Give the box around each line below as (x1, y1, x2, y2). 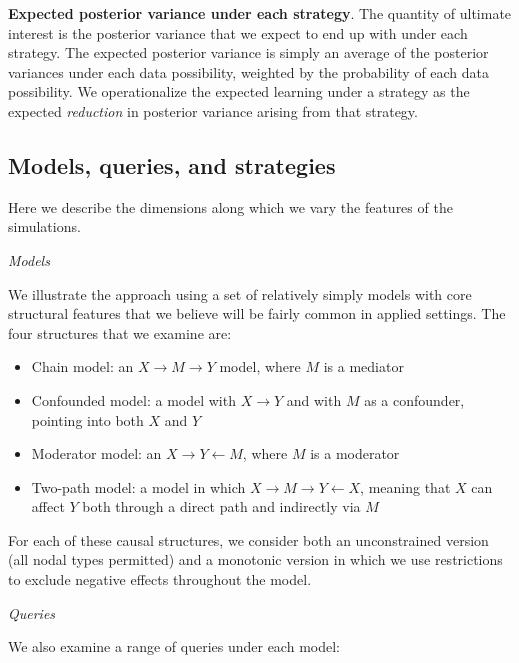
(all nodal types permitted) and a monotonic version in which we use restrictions (8, 549, 503, 570)
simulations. (8, 216, 81, 237)
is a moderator (310, 443, 400, 464)
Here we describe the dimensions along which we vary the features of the (8, 196, 453, 217)
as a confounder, (364, 389, 465, 410)
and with (286, 389, 342, 410)
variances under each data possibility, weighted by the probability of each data (8, 61, 490, 82)
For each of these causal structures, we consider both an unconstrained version (8, 529, 489, 550)
